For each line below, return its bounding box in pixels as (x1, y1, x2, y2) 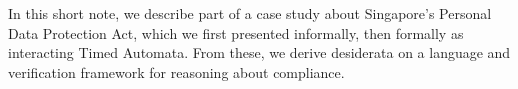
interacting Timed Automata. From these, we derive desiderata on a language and (8, 42, 511, 63)
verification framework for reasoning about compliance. (8, 61, 345, 82)
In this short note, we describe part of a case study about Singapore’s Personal (8, 3, 492, 23)
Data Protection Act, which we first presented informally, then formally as (8, 22, 464, 43)
